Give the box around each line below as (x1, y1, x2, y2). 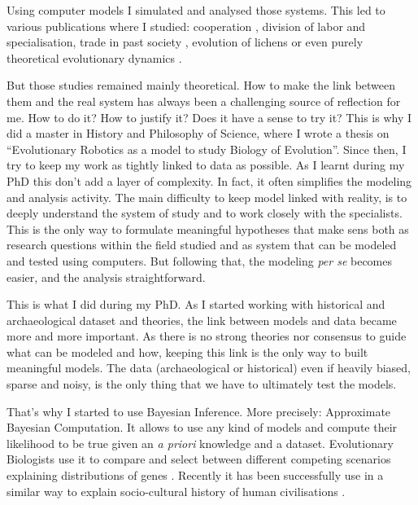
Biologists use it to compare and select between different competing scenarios (7, 450, 391, 468)
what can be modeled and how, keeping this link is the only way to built (7, 343, 368, 360)
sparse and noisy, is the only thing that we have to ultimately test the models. (7, 375, 397, 393)
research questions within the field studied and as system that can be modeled (7, 236, 397, 253)
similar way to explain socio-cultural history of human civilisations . (7, 482, 346, 499)
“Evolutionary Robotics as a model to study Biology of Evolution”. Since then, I (7, 140, 407, 157)
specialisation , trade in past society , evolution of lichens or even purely (7, 33, 364, 50)
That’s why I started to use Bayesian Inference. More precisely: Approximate (7, 402, 391, 419)
